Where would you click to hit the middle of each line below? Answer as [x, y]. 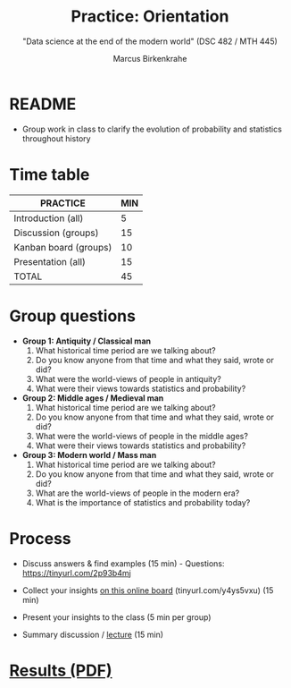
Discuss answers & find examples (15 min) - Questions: [123, 563]
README [43, 104]
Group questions [73, 316]
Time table [50, 174]
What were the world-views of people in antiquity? [128, 378]
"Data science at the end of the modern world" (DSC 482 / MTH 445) [150, 41]
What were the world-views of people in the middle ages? [141, 436]
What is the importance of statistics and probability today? [143, 502]
